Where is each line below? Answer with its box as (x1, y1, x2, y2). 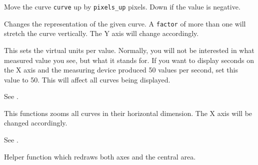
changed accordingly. (4, 117, 67, 128)
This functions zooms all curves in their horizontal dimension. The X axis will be (4, 107, 252, 118)
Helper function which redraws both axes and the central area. (4, 151, 196, 161)
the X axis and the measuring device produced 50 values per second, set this (4, 64, 238, 75)
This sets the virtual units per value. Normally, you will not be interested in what (4, 44, 254, 55)
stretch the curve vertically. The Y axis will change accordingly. (4, 28, 199, 38)
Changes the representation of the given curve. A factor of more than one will (4, 18, 246, 28)
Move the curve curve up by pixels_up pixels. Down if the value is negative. (4, 1, 240, 11)
